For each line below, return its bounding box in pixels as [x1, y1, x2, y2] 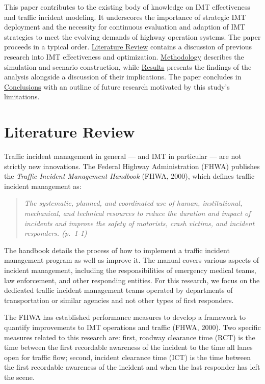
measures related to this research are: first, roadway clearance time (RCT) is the [4, 332, 255, 342]
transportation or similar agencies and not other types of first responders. [4, 294, 234, 305]
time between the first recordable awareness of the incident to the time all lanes [4, 342, 253, 352]
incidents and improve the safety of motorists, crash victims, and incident [24, 217, 255, 228]
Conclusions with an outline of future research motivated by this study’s [4, 81, 230, 92]
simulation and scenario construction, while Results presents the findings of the [4, 61, 252, 72]
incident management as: [4, 180, 82, 191]
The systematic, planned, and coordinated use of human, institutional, [24, 198, 243, 208]
